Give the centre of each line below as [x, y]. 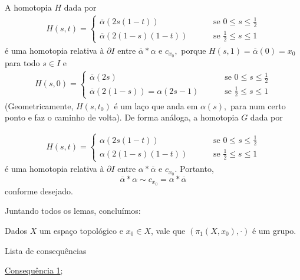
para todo [22, 62]
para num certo [258, 105]
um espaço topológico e [81, 230]
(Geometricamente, [39, 105]
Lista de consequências [46, 250]
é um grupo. [274, 230]
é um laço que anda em [156, 105]
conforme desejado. [39, 191]
